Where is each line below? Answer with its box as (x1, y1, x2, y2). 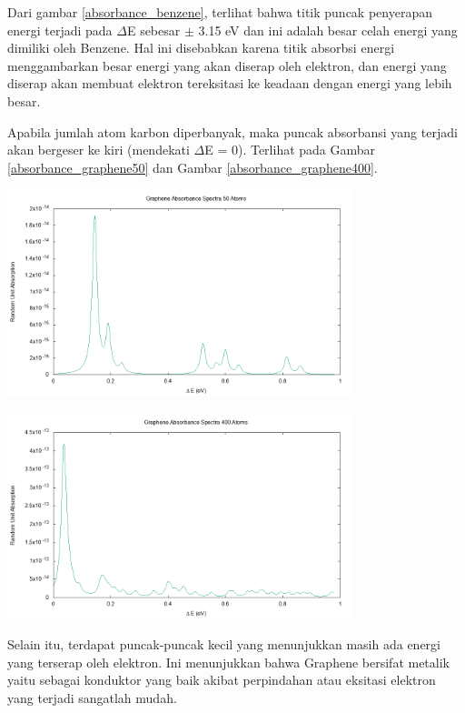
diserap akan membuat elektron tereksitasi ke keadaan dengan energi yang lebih (7, 74, 452, 93)
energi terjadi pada (7, 20, 113, 39)
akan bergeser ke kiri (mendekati (7, 140, 190, 159)
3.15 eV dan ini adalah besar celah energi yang (198, 20, 458, 39)
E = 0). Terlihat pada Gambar (204, 140, 376, 159)
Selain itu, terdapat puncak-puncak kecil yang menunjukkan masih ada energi (7, 635, 440, 654)
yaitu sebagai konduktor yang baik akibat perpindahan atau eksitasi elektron (7, 670, 436, 689)
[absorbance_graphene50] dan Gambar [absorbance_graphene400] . (7, 157, 378, 176)
